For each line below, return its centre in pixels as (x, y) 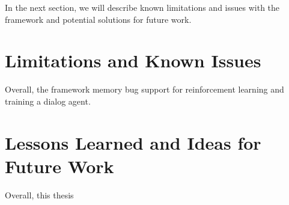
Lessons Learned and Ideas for (133, 142)
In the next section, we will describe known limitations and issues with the (142, 7)
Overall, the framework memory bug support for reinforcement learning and (144, 89)
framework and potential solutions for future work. (98, 19)
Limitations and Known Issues (133, 60)
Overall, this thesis (39, 194)
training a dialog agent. (48, 101)
